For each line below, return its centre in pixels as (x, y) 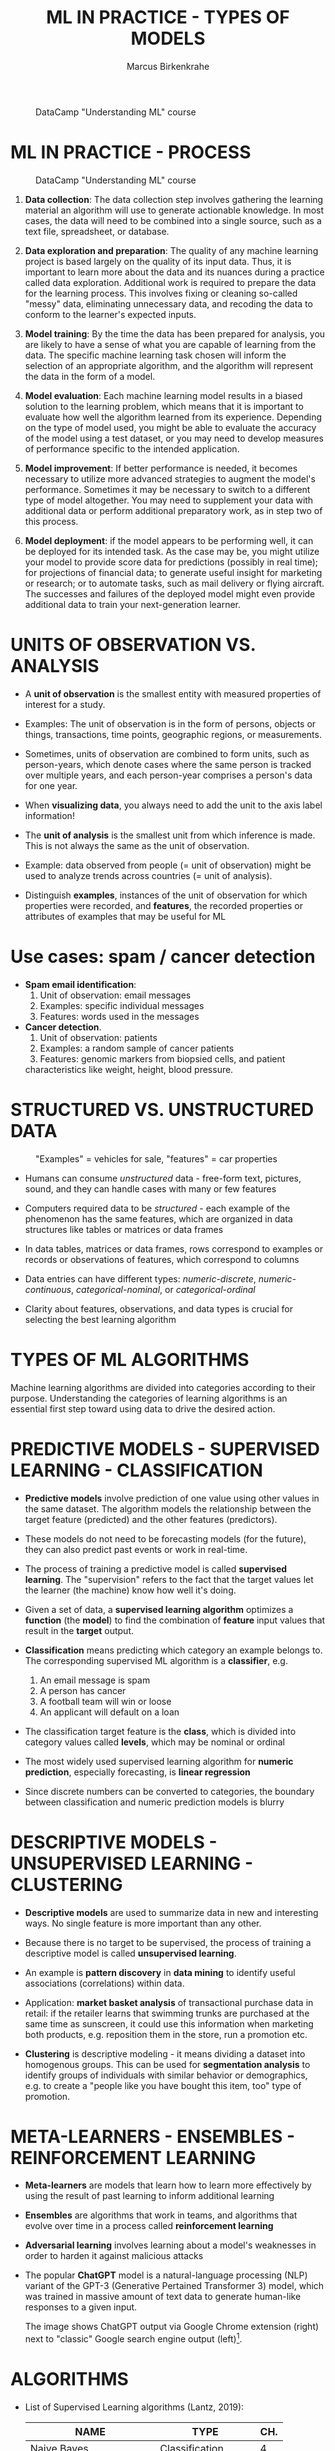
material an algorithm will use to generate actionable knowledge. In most (174, 210)
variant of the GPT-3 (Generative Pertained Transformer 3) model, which (174, 2286)
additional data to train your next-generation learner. (133, 604)
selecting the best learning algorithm (100, 1319)
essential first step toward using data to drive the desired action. (143, 1408)
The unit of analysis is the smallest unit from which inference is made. (170, 835)
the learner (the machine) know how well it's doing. (130, 1590)
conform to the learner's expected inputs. (110, 314)
